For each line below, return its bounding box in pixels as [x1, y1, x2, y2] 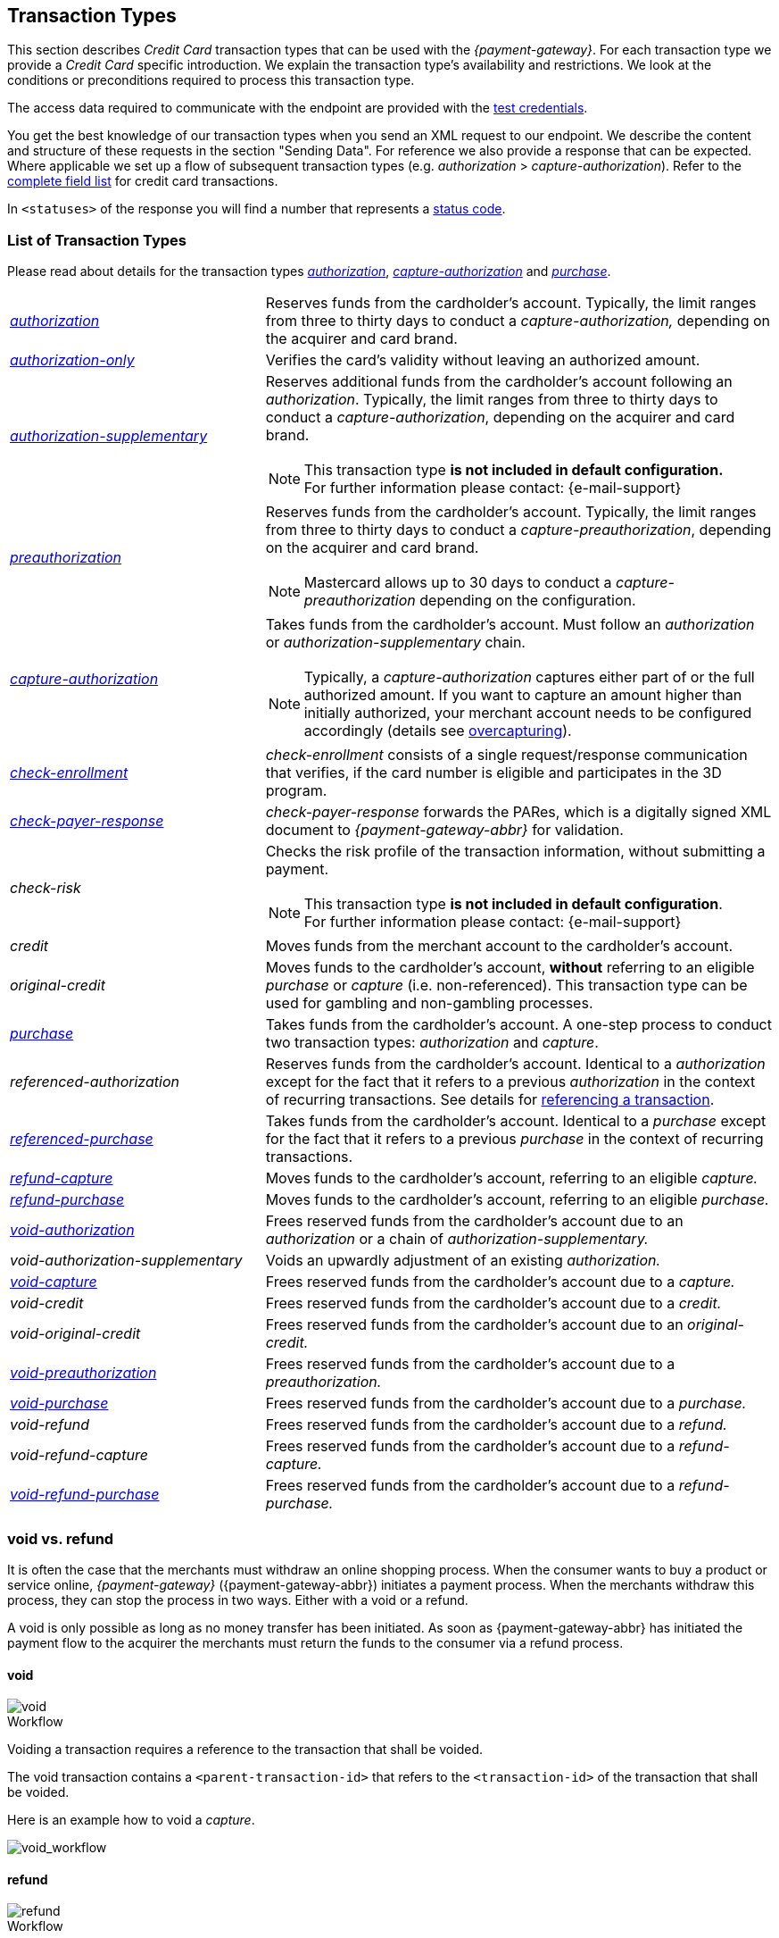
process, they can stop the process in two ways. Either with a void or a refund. [7, 1591, 468, 1608]
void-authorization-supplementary [10, 1251, 243, 1270]
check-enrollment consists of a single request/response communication [265, 746, 748, 764]
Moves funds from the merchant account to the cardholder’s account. [265, 937, 733, 956]
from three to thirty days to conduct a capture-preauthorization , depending [265, 521, 772, 539]
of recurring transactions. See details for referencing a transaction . [265, 1090, 715, 1109]
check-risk [10, 879, 81, 898]
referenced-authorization [10, 1073, 179, 1091]
